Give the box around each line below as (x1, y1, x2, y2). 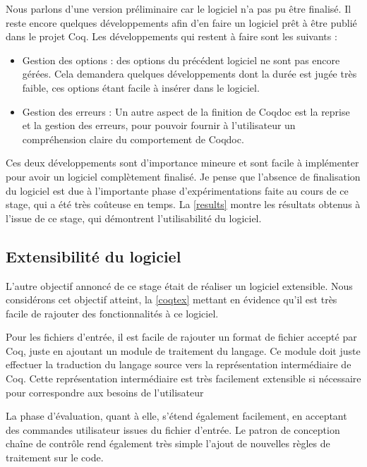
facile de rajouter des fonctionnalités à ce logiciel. (6, 305, 219, 320)
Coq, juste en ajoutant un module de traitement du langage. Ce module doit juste (6, 343, 361, 358)
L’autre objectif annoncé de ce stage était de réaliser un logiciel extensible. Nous (6, 278, 353, 293)
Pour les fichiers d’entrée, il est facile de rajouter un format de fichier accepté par (6, 329, 357, 344)
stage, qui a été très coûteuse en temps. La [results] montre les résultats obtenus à (6, 197, 361, 212)
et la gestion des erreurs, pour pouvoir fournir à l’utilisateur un (22, 118, 296, 133)
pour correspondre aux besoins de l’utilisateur (6, 384, 204, 399)
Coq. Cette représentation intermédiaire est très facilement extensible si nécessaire (6, 371, 361, 386)
